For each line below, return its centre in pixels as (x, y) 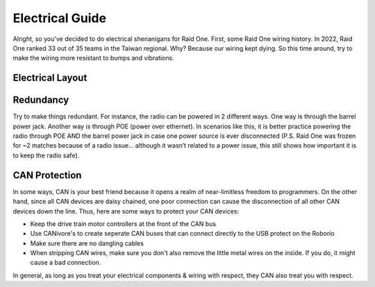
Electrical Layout (50, 78)
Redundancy (41, 100)
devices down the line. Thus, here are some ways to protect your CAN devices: (126, 211)
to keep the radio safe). (46, 155)
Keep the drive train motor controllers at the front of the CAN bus (123, 224)
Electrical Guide (60, 18)
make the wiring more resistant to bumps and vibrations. (93, 58)
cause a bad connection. (66, 263)
